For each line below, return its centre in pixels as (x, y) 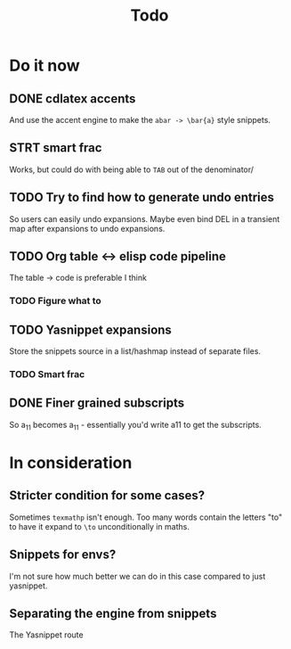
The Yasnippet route (46, 635)
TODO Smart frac (47, 374)
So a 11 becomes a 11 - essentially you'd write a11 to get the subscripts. (136, 426)
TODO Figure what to (56, 301)
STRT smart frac (56, 148)
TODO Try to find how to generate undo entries (141, 197)
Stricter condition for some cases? (107, 496)
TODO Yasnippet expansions (90, 329)
